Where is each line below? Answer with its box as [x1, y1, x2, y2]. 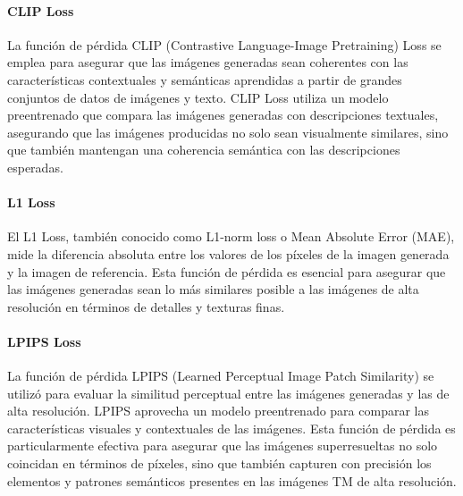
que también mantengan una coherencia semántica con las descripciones [7, 140, 400, 159]
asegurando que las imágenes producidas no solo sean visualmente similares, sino [7, 122, 449, 141]
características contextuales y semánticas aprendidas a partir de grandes [7, 70, 402, 88]
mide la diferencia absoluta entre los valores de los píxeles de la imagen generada [7, 244, 450, 263]
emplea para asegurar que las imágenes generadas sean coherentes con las [7, 53, 408, 71]
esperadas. [7, 157, 63, 176]
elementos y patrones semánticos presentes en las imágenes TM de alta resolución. [7, 471, 457, 490]
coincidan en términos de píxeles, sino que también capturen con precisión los [7, 454, 432, 473]
